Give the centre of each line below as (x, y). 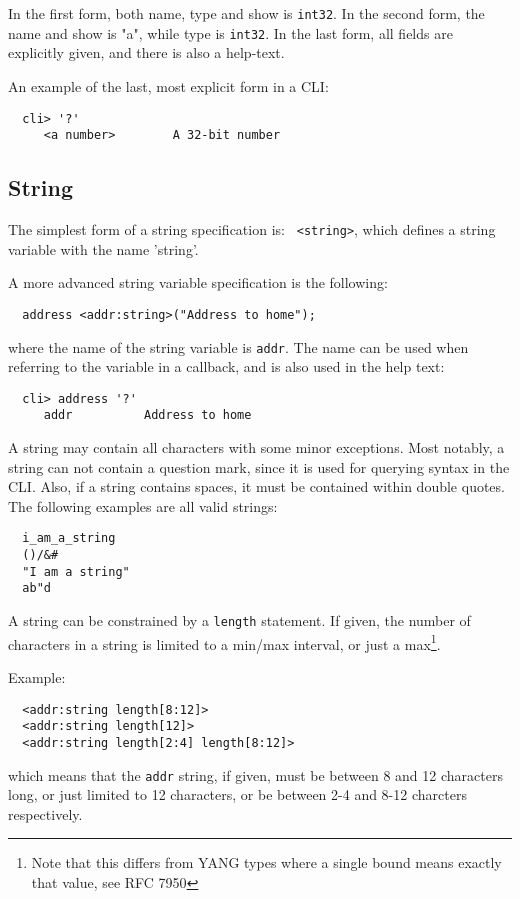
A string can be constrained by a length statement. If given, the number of (239, 620)
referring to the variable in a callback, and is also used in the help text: (226, 366)
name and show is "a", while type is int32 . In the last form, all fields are (230, 32)
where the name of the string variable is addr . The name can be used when (238, 346)
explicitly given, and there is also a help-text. (146, 52)
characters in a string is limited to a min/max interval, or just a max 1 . (224, 642)
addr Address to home (147, 415)
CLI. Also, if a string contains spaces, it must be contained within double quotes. (256, 486)
